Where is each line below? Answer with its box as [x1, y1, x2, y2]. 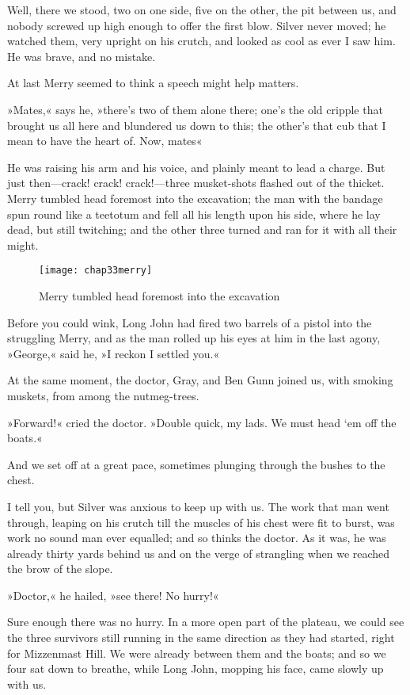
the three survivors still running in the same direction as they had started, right [7, 629, 395, 646]
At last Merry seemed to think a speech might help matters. [7, 74, 299, 91]
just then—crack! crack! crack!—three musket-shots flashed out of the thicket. [7, 174, 385, 191]
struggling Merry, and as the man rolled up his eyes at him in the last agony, [7, 330, 381, 346]
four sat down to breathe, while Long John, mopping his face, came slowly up [7, 660, 384, 677]
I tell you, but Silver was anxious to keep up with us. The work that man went [7, 498, 389, 514]
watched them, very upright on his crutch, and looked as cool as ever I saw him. [7, 32, 396, 49]
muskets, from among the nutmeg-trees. [7, 387, 199, 403]
